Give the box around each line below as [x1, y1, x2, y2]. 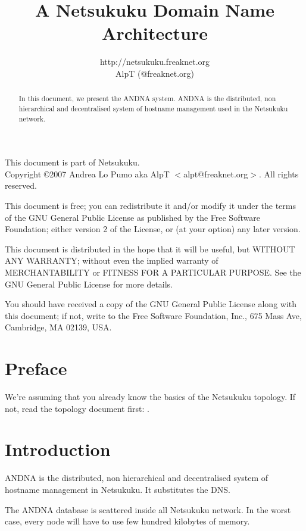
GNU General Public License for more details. [5, 277, 173, 290]
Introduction [5, 437, 111, 461]
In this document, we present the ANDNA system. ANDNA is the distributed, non [18, 93, 276, 104]
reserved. [5, 179, 37, 192]
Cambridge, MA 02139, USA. [5, 321, 112, 333]
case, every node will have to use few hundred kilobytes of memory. [5, 515, 250, 527]
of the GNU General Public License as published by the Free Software [5, 211, 260, 223]
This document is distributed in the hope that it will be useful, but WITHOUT [5, 242, 295, 255]
